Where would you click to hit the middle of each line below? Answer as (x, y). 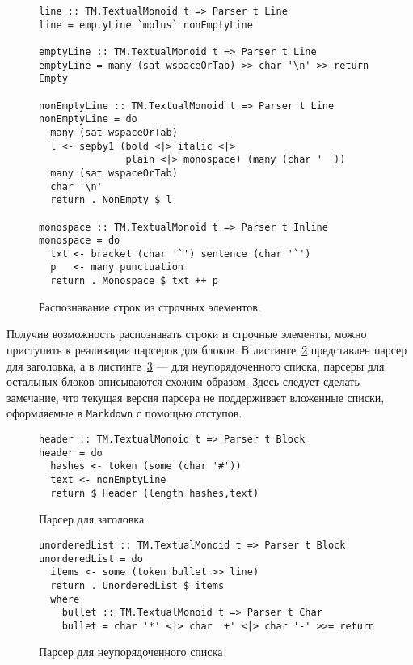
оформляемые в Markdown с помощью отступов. (124, 413)
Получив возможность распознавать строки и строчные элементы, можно (187, 334)
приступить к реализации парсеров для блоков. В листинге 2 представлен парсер (207, 349)
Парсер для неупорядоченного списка (131, 652)
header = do (71, 453)
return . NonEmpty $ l (111, 200)
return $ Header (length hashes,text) (155, 493)
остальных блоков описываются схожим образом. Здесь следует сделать (183, 381)
